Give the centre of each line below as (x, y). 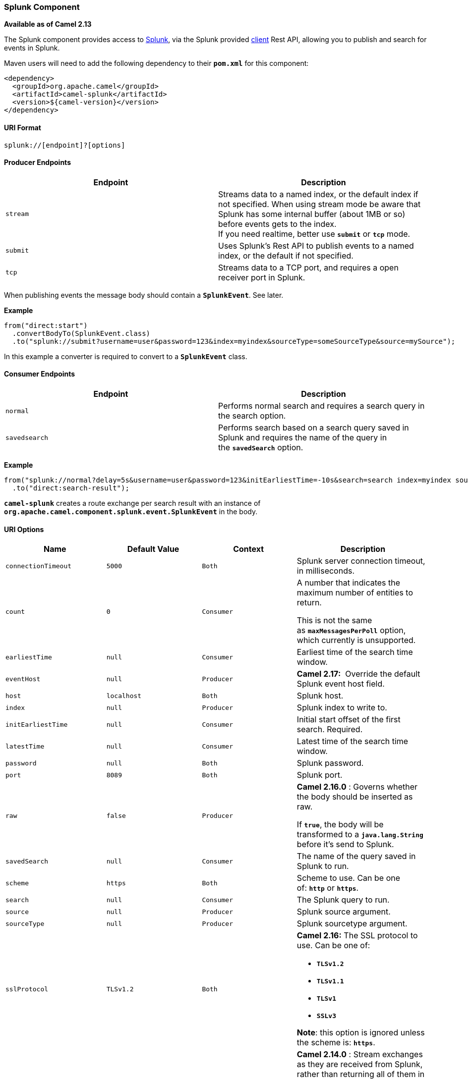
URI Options (24, 529)
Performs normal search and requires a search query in (322, 406)
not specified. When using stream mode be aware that (320, 204)
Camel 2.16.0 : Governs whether (357, 787)
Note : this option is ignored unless (361, 1033)
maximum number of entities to (355, 593)
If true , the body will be (340, 825)
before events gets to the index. (277, 224)
